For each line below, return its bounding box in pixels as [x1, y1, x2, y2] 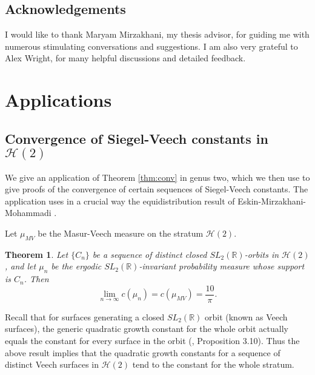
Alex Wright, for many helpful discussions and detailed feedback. [5, 52, 246, 64]
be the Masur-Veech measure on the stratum [38, 226, 204, 239]
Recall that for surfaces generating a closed [5, 310, 165, 323]
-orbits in [244, 248, 279, 260]
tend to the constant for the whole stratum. [132, 358, 294, 371]
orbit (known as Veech [204, 310, 288, 323]
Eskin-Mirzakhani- [237, 194, 307, 207]
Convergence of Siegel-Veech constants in [5, 129, 268, 147]
